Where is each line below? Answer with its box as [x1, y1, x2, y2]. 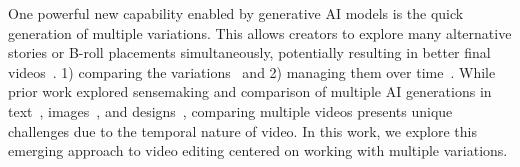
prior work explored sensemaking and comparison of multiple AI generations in [8, 81, 492, 102]
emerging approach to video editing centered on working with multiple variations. [8, 140, 508, 161]
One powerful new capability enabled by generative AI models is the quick [8, 3, 464, 23]
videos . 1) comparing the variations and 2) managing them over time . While [8, 61, 496, 82]
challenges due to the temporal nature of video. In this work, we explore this [8, 120, 477, 141]
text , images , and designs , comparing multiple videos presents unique [8, 100, 453, 121]
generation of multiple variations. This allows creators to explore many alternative [8, 22, 512, 43]
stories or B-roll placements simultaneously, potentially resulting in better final [8, 42, 491, 63]
